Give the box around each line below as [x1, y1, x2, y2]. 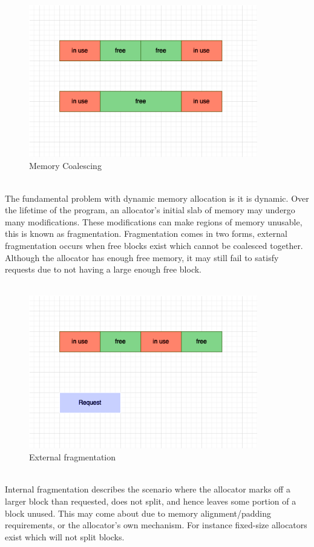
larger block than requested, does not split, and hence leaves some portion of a [5, 494, 296, 507]
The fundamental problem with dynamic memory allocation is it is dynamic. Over [5, 191, 309, 204]
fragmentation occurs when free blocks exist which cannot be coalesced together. [5, 239, 303, 251]
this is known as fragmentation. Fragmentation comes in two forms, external [5, 227, 287, 240]
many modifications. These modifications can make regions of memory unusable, [5, 215, 303, 228]
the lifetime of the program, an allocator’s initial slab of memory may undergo [5, 204, 295, 216]
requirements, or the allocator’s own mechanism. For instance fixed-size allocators [5, 519, 307, 531]
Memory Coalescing [29, 159, 102, 172]
